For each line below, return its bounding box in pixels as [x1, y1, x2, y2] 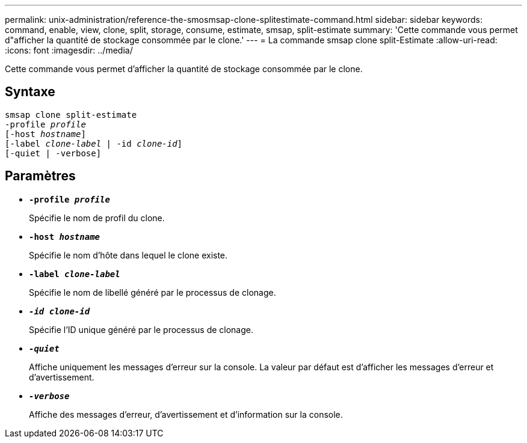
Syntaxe [5, 84, 55, 100]
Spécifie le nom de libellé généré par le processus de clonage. [29, 287, 276, 298]
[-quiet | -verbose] [5, 148, 102, 158]
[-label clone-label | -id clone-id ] [5, 138, 183, 148]
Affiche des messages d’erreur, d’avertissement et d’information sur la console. [29, 409, 343, 420]
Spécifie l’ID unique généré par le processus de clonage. [29, 324, 254, 335]
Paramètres [5, 168, 76, 184]
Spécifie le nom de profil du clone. [29, 212, 165, 223]
